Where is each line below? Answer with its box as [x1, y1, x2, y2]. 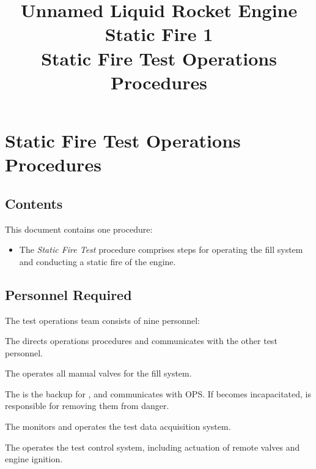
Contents [5, 193, 63, 212]
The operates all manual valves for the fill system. [5, 367, 192, 380]
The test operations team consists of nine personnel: [5, 313, 200, 326]
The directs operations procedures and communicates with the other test [5, 334, 277, 347]
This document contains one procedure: [5, 222, 153, 235]
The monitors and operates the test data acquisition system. [5, 420, 231, 433]
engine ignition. [5, 452, 63, 465]
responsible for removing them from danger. [5, 399, 169, 412]
